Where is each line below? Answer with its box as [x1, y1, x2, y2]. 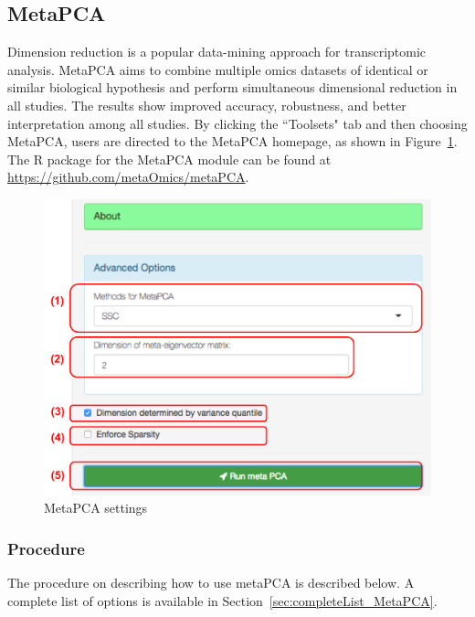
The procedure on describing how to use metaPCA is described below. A [7, 573, 415, 592]
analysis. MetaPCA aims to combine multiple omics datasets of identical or [7, 59, 428, 79]
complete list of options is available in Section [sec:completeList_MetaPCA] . [7, 590, 438, 610]
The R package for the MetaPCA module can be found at [7, 149, 332, 168]
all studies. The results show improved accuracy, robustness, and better [7, 95, 406, 114]
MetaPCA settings [44, 498, 148, 517]
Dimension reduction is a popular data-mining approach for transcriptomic [7, 42, 427, 61]
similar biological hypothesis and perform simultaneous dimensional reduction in [7, 78, 458, 97]
